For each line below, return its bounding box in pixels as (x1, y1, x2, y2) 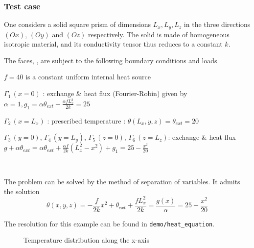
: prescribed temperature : (47, 115, 126, 125)
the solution (4, 186, 40, 196)
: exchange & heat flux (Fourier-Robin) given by (43, 88, 187, 99)
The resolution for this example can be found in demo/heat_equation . (4, 218, 215, 228)
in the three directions (184, 19, 251, 29)
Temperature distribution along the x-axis (23, 235, 149, 245)
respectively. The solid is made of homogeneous (88, 29, 230, 39)
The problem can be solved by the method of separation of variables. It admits (4, 176, 240, 186)
